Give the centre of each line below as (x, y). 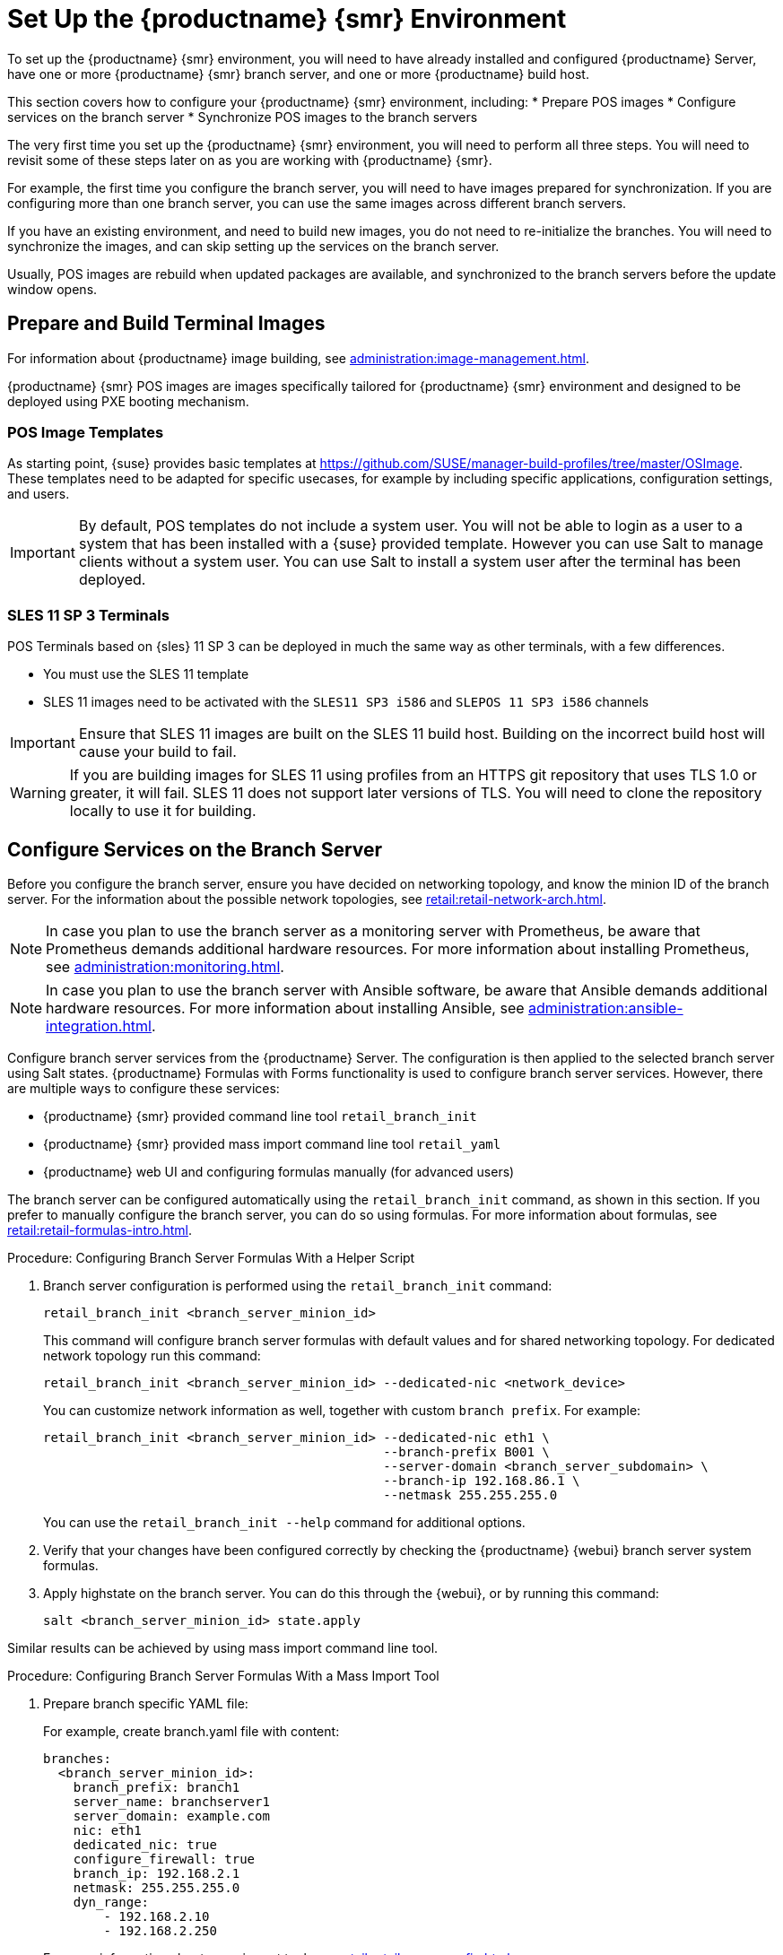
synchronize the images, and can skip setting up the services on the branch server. (253, 246)
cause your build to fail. (157, 752)
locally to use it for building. (163, 811)
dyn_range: (111, 1902)
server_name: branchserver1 (171, 1801)
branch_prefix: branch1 (157, 1787)
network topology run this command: (152, 1355)
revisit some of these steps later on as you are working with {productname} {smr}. (250, 160)
